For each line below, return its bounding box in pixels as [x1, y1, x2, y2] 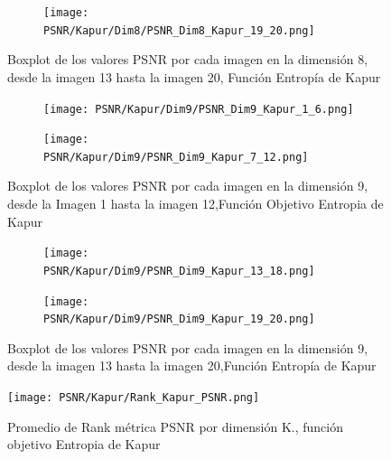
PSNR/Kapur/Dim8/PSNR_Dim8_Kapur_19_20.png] [43, 23, 315, 37]
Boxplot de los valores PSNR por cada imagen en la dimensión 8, [7, 50, 368, 69]
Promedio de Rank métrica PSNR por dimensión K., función [7, 417, 344, 436]
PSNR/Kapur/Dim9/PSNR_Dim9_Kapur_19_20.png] [43, 313, 315, 326]
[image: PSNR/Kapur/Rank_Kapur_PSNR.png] [7, 391, 260, 405]
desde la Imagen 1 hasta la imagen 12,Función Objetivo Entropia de [7, 194, 384, 213]
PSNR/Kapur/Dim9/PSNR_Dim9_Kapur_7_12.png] [43, 150, 309, 164]
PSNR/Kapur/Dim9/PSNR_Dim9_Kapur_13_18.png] [43, 264, 315, 277]
